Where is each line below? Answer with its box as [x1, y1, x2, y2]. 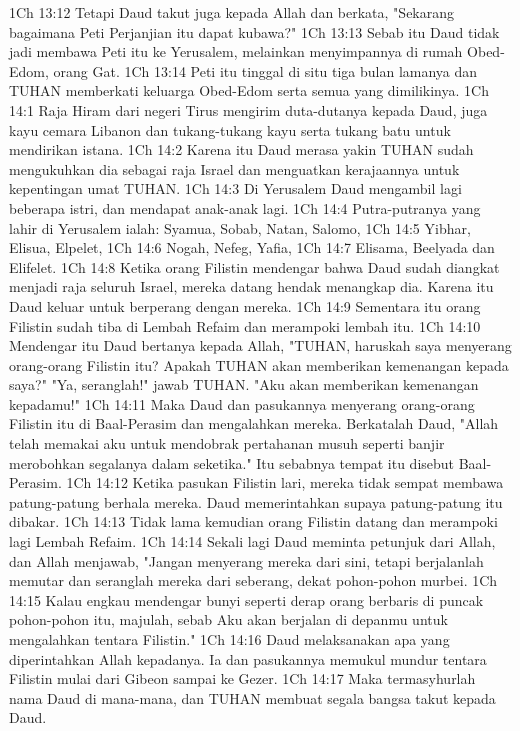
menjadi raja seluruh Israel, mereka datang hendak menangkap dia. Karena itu [9, 276, 494, 297]
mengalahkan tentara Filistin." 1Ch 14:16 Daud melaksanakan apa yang [9, 629, 450, 649]
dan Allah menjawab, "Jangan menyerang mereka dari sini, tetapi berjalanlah [9, 550, 484, 571]
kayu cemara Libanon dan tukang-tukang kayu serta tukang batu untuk [9, 119, 451, 140]
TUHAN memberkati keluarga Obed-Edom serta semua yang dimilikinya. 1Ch [9, 80, 489, 101]
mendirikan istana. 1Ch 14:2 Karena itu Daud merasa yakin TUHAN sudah [9, 139, 474, 160]
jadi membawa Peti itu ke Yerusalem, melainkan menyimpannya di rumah [9, 41, 463, 62]
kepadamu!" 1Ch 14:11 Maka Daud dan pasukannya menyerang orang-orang [9, 393, 475, 414]
